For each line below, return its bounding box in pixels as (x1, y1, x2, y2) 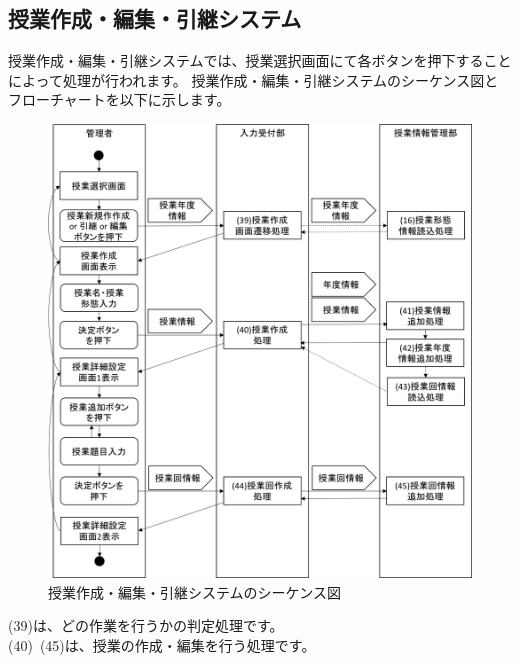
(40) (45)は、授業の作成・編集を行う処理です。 (8, 634, 316, 655)
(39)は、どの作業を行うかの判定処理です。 (8, 615, 284, 636)
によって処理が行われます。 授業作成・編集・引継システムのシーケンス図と (8, 69, 499, 90)
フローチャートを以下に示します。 (8, 89, 231, 110)
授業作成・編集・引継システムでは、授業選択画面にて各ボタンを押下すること (8, 50, 512, 71)
